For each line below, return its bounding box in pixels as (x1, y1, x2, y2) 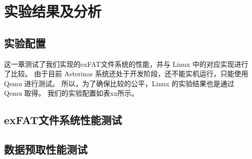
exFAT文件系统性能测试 (4, 112, 122, 128)
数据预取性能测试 (4, 142, 87, 157)
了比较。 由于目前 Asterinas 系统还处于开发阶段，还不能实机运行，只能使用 (4, 68, 249, 79)
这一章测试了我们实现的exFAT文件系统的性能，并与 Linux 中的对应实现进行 (4, 58, 249, 69)
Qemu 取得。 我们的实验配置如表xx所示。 (4, 88, 139, 98)
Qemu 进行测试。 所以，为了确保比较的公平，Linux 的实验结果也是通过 (4, 78, 235, 88)
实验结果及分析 (4, 1, 102, 21)
